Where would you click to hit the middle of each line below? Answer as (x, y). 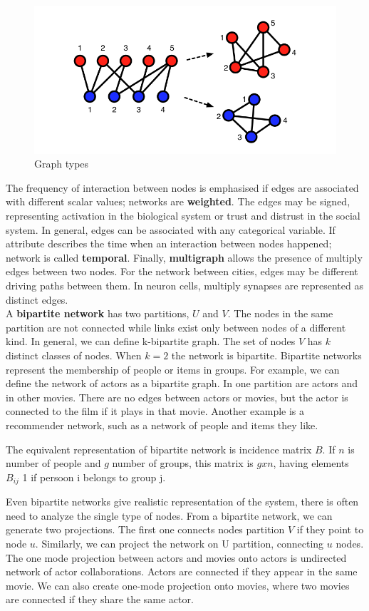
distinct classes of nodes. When (74, 355)
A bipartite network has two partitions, (98, 313)
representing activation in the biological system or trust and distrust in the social (183, 216)
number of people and (53, 463)
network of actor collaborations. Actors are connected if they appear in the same (182, 571)
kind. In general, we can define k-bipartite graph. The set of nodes (151, 341)
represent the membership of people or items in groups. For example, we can (173, 369)
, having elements (311, 463)
